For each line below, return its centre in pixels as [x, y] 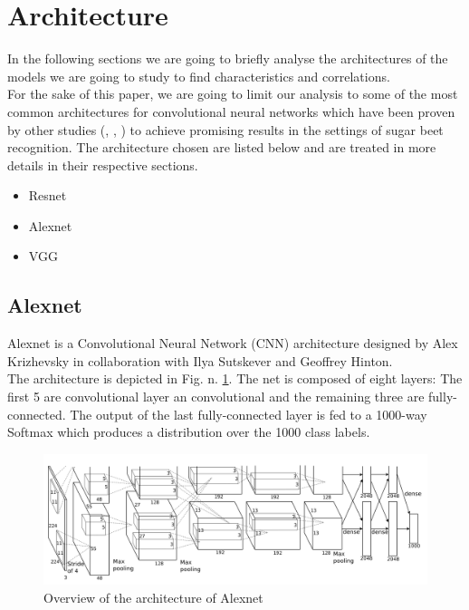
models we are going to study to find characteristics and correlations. [199, 76]
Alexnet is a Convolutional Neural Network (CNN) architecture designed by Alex [233, 343]
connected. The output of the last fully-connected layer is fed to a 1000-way [217, 414]
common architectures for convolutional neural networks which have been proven [231, 111]
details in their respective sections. [103, 165]
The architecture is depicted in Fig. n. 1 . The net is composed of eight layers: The [235, 378]
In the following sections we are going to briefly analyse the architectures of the [228, 58]
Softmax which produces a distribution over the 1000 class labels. [189, 432]
